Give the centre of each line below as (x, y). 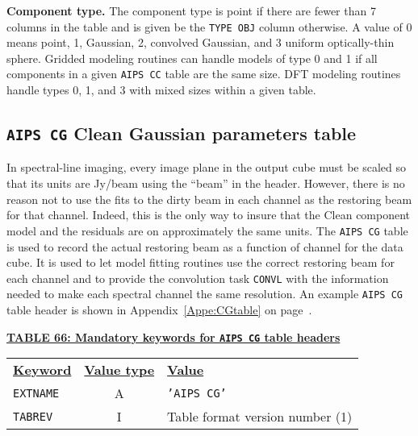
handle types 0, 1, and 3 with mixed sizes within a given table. (161, 90)
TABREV (33, 416)
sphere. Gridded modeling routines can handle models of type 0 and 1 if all (192, 58)
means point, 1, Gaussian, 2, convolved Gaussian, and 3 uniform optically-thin (201, 42)
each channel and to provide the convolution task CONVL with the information (198, 278)
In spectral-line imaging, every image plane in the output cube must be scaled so (207, 167)
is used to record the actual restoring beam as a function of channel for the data (205, 246)
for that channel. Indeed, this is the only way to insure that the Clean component (209, 215)
